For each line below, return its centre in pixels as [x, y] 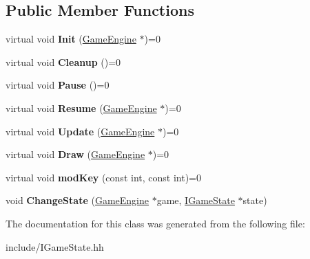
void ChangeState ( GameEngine [77, 200]
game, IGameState [196, 200]
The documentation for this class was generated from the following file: [155, 223]
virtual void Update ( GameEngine [80, 131]
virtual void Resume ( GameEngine [81, 108]
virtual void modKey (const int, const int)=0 [103, 177]
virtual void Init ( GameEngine [71, 39]
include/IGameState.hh [55, 246]
